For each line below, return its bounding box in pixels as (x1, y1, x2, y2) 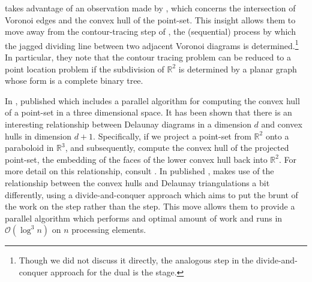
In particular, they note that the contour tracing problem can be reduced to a (5, 51, 292, 63)
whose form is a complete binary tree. (5, 74, 143, 87)
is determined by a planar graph (178, 62, 297, 75)
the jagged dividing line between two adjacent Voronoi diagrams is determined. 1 (5, 37, 299, 51)
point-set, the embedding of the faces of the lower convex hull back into (5, 153, 268, 165)
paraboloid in (5, 141, 54, 154)
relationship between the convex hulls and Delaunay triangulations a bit (5, 176, 270, 189)
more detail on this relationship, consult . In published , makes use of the (5, 165, 274, 177)
